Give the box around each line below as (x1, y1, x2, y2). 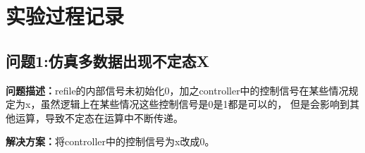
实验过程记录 (6, 1, 125, 30)
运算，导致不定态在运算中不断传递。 (15, 110, 183, 125)
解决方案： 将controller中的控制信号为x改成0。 (6, 134, 215, 149)
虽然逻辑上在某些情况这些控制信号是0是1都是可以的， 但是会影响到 (40, 97, 350, 111)
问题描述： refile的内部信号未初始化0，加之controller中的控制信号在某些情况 (6, 82, 349, 97)
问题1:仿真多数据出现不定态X (6, 49, 210, 71)
